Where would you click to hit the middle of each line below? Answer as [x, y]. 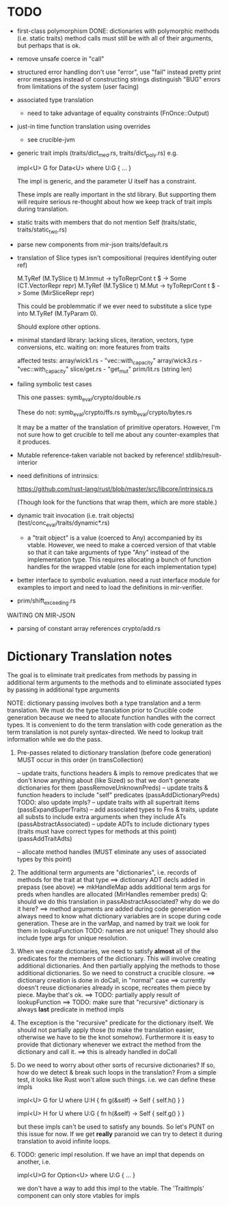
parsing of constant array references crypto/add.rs [89, 629]
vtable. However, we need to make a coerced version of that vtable [122, 544]
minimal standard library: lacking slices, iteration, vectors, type [105, 340]
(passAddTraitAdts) [44, 839]
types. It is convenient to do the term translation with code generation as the [114, 725]
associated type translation [55, 99]
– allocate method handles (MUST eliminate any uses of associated [111, 852]
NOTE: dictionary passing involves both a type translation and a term [104, 703]
